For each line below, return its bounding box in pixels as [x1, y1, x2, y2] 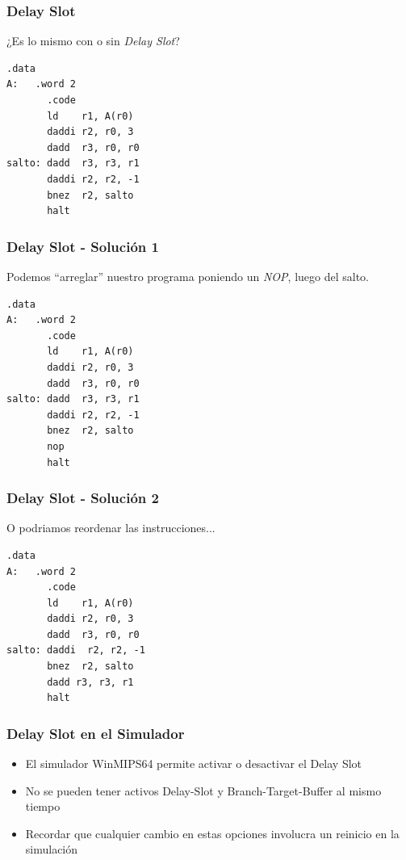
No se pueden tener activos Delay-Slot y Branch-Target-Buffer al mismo [25, 782, 382, 799]
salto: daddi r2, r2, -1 [6, 644, 145, 657]
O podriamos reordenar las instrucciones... [6, 519, 216, 536]
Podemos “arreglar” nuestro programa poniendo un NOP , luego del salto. [6, 267, 370, 284]
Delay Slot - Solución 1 [6, 236, 159, 256]
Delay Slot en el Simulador [6, 723, 185, 743]
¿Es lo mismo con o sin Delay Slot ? [6, 32, 180, 49]
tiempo [25, 798, 61, 815]
